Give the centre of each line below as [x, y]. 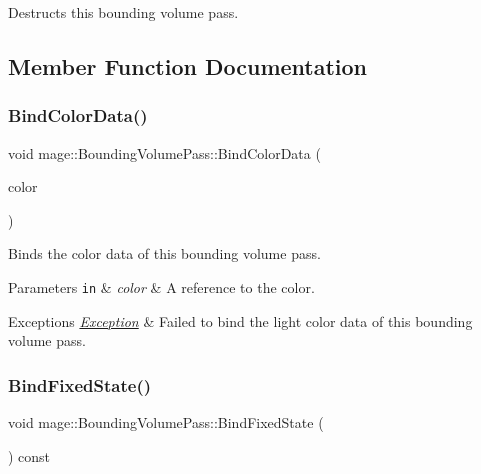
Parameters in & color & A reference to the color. [161, 286]
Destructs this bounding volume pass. [123, 12]
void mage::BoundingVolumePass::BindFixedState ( [166, 422]
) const [29, 455]
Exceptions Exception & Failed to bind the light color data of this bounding [240, 320]
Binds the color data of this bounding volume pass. [164, 253]
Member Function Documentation [188, 65]
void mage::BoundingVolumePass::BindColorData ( [164, 152]
